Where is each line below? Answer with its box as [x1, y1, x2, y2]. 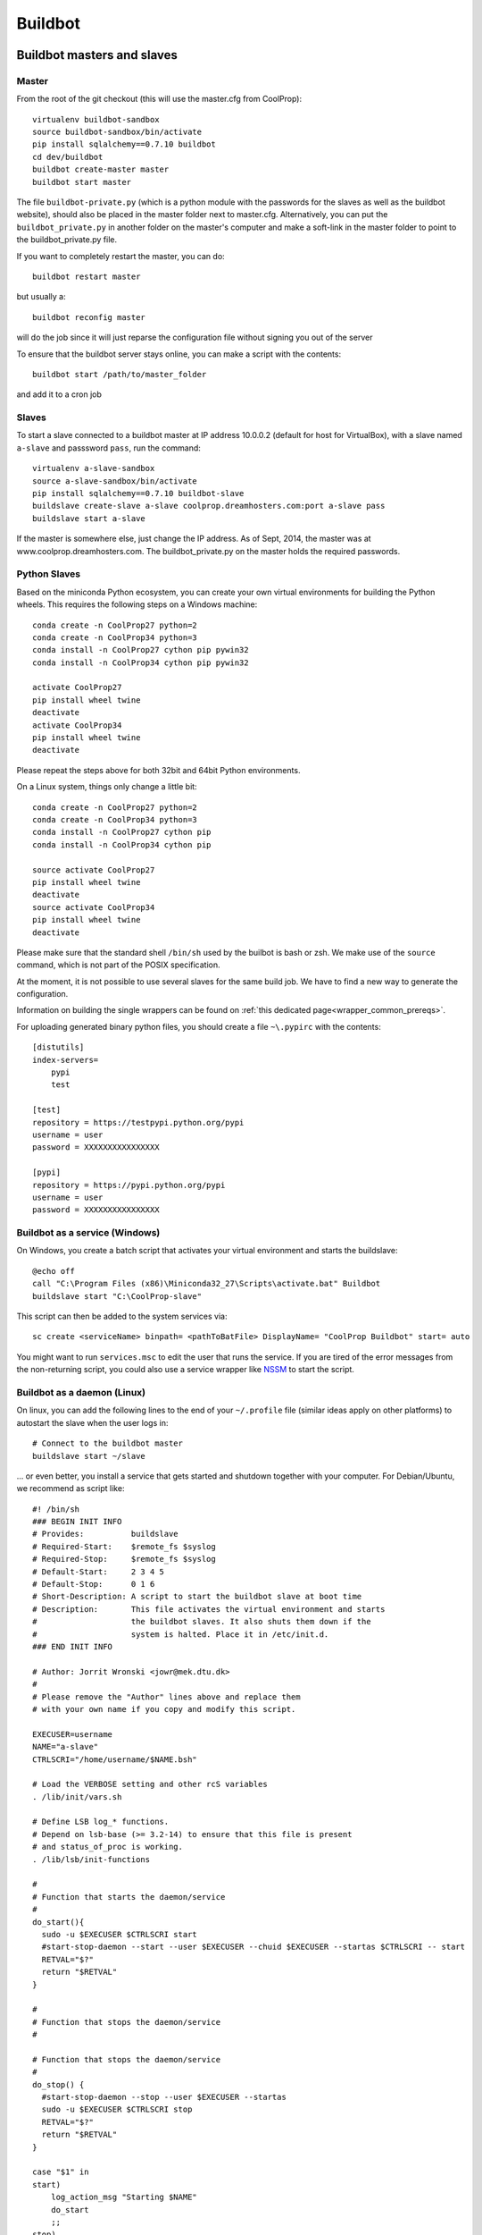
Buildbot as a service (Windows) [16, 1227, 161, 1239]
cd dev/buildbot [32, 152, 104, 162]
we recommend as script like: [16, 1483, 125, 1494]
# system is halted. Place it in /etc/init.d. [32, 1629, 329, 1640]
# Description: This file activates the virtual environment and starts [32, 1604, 386, 1614]
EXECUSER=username [32, 1729, 113, 1739]
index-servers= [32, 1055, 99, 1065]
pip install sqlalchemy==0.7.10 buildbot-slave [32, 488, 245, 499]
